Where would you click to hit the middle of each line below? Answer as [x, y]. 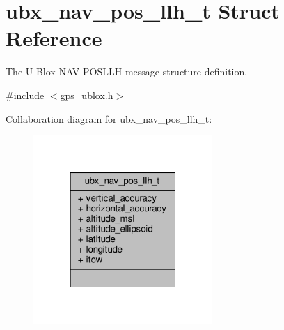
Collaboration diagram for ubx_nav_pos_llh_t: [109, 118]
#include [25, 95]
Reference [54, 38]
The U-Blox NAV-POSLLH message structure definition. [127, 72]
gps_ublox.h [87, 95]
